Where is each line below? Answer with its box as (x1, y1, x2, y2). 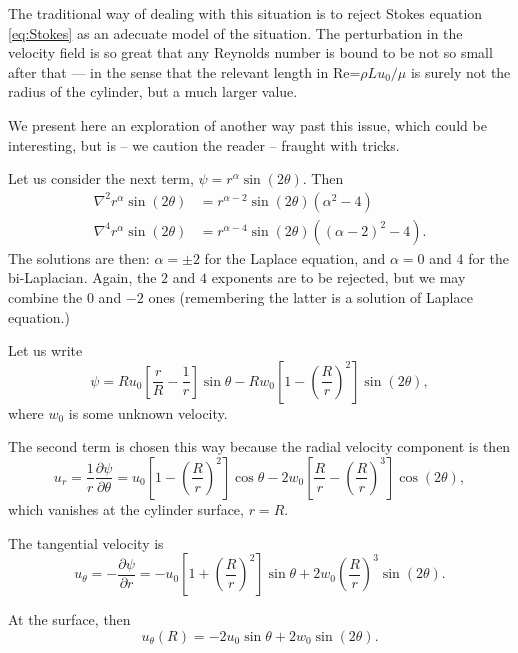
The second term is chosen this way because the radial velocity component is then (8, 436, 511, 457)
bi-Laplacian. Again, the (8, 267, 157, 288)
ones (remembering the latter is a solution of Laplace (148, 287, 473, 307)
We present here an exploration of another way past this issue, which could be (8, 114, 487, 135)
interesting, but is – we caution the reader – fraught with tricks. (8, 134, 400, 155)
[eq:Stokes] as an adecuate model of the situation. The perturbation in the (8, 22, 463, 43)
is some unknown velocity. (68, 402, 228, 423)
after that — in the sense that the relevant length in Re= (8, 61, 361, 82)
